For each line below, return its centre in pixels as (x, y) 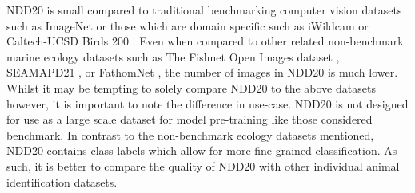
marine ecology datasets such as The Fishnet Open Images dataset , (173, 56)
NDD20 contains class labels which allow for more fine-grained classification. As (202, 150)
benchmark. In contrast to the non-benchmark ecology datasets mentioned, (190, 134)
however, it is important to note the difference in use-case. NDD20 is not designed (207, 103)
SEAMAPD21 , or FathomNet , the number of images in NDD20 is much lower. (202, 72)
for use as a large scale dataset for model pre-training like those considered (190, 119)
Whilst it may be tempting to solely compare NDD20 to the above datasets (191, 87)
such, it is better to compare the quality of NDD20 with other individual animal (203, 165)
